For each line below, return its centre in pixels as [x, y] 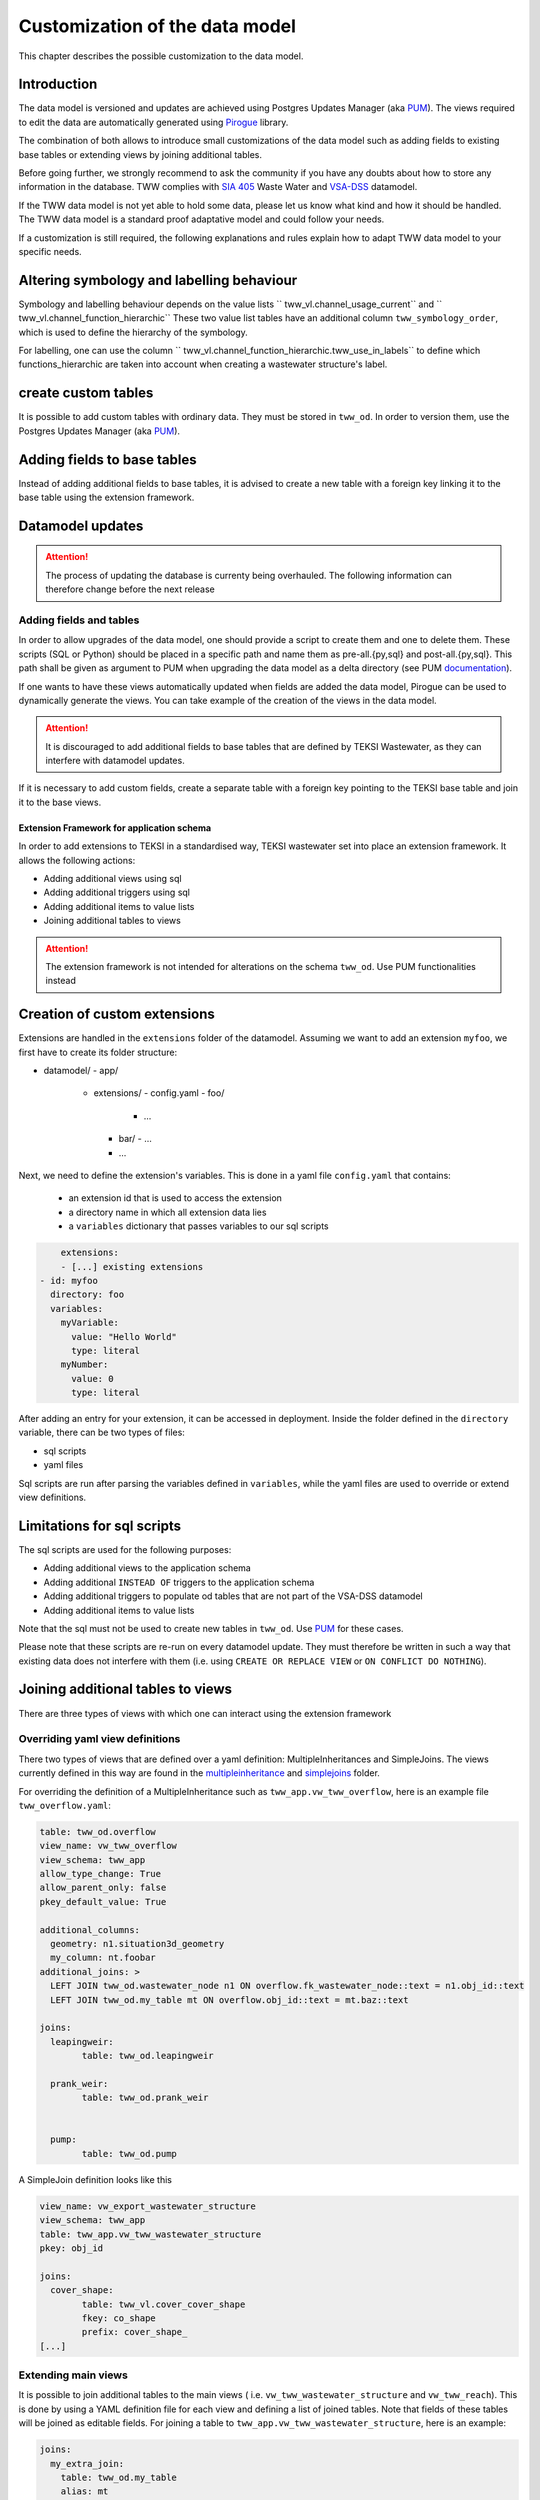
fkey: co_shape [119, 2318]
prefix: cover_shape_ [134, 2332]
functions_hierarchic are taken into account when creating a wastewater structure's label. [203, 364]
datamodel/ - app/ [81, 1071]
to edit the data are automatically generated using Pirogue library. [153, 122]
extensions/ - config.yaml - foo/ [159, 1093]
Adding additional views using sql [112, 879]
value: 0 [92, 1378]
